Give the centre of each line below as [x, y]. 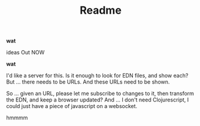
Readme [101, 10]
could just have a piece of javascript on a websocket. [72, 106]
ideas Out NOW [25, 53]
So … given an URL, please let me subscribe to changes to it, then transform [100, 94]
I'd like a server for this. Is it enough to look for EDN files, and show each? [97, 76]
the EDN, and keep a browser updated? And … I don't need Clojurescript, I [98, 100]
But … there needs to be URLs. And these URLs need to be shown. [88, 82]
